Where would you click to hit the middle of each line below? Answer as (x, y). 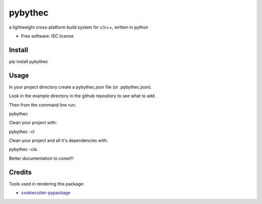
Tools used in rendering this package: (47, 184)
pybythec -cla (23, 149)
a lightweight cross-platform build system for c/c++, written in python (79, 27)
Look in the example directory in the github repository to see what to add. (82, 96)
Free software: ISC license (47, 36)
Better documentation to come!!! (41, 158)
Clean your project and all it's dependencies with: (58, 140)
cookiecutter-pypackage (46, 193)
